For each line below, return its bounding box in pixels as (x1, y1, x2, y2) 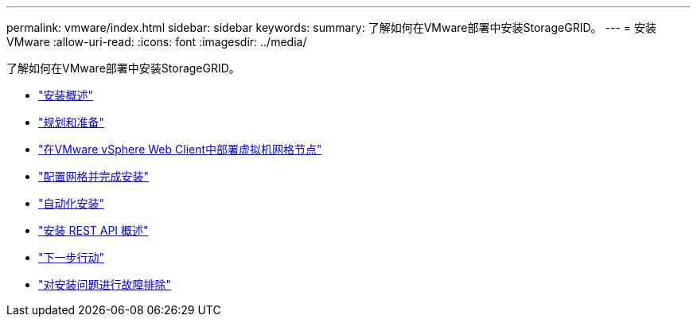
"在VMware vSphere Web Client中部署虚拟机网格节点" (38, 142, 322, 156)
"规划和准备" (38, 115, 105, 129)
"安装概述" (38, 88, 94, 102)
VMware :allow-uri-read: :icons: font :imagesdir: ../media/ (6, 35, 307, 49)
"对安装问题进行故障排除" (38, 278, 172, 291)
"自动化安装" (38, 197, 105, 210)
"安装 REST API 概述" (38, 224, 149, 237)
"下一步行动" (38, 251, 105, 264)
